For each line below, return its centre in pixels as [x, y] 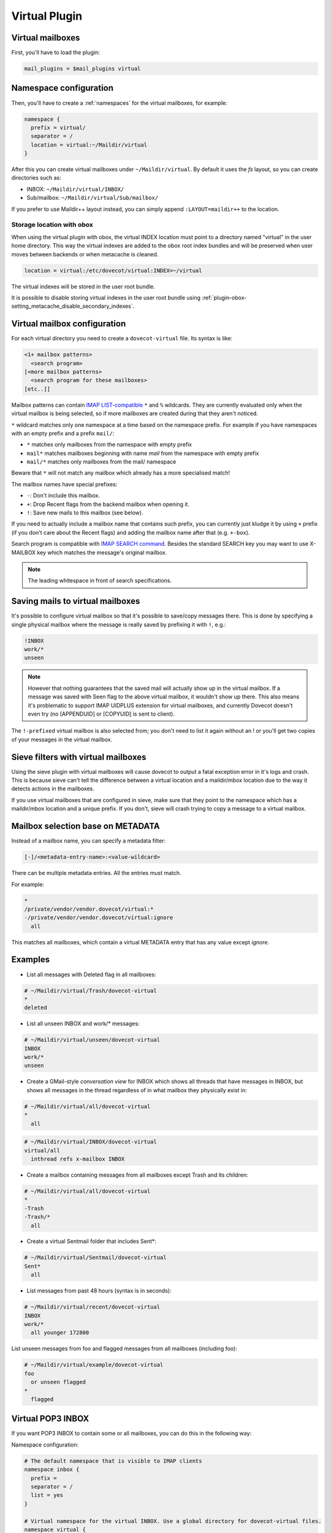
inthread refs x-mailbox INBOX [78, 1159]
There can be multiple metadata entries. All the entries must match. [96, 873]
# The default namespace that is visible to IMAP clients [113, 1461]
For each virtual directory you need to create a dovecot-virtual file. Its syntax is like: [122, 338]
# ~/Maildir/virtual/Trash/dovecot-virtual [91, 991]
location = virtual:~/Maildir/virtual [89, 145]
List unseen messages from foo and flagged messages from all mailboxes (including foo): [124, 1348]
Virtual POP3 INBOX [50, 1419]
